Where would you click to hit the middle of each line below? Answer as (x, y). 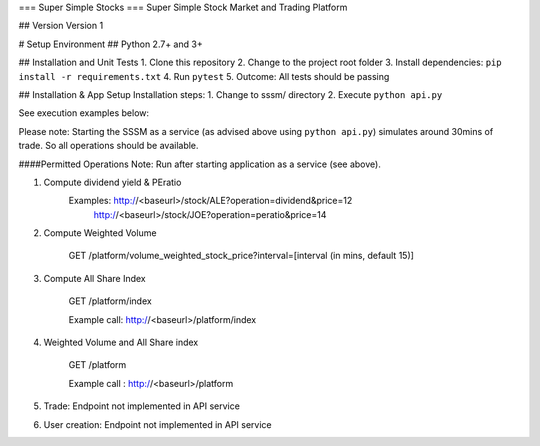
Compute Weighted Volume (100, 233)
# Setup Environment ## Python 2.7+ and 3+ (111, 44)
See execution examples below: (84, 113)
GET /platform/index (110, 301)
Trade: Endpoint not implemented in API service (141, 406)
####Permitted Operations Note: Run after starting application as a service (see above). (200, 164)
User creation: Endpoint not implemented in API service (157, 424)
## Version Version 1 (61, 26)
